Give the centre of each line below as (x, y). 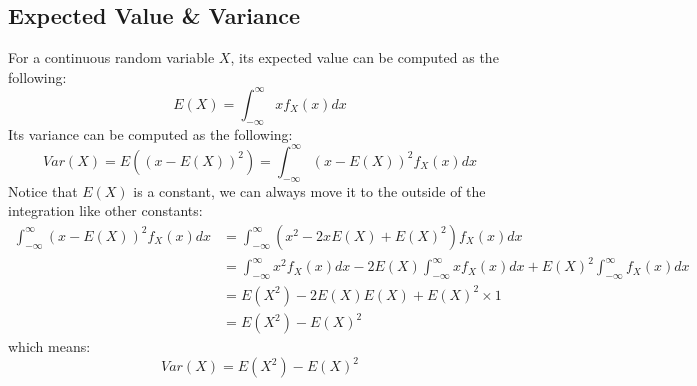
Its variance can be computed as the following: (150, 133)
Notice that (43, 190)
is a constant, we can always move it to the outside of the (309, 190)
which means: (49, 346)
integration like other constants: (105, 210)
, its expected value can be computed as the (364, 57)
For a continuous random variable (111, 57)
